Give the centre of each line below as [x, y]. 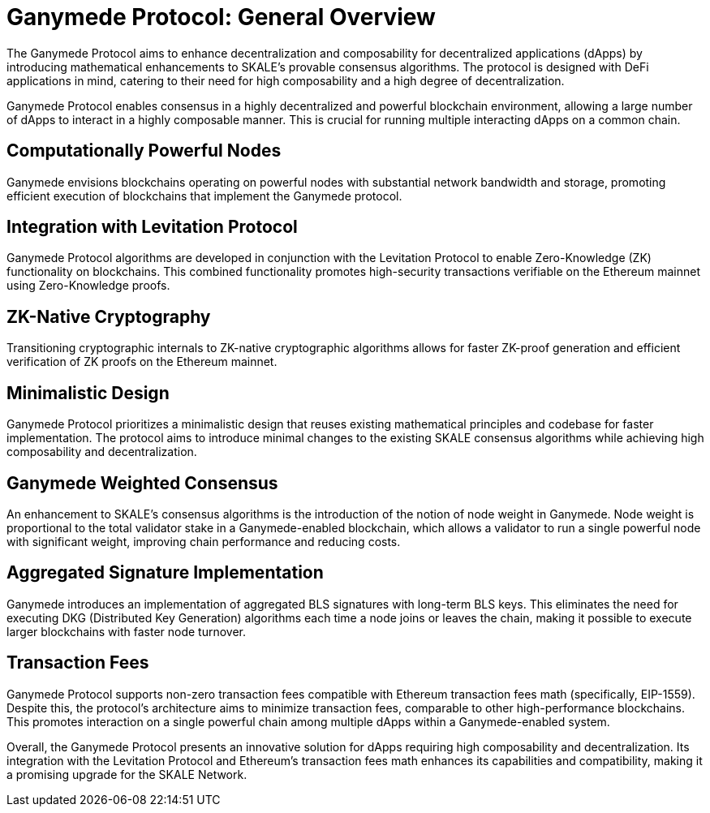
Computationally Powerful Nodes [144, 151]
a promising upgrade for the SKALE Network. [127, 774]
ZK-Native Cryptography [109, 316]
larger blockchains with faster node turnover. [127, 631]
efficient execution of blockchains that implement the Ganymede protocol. [204, 196]
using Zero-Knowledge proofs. [88, 286]
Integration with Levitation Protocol [152, 227]
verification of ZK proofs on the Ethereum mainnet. [142, 362]
